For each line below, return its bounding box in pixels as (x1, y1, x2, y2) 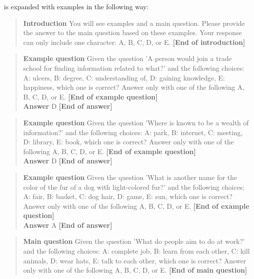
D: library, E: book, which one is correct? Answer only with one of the (23, 137, 234, 147)
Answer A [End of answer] (23, 219, 112, 230)
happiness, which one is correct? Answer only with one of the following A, (23, 82, 245, 92)
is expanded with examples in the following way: (4, 1, 149, 11)
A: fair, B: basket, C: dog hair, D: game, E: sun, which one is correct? (23, 191, 233, 201)
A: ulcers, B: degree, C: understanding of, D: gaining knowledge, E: (23, 72, 225, 82)
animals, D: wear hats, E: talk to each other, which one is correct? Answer (23, 255, 246, 265)
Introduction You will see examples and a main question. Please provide (23, 18, 245, 28)
